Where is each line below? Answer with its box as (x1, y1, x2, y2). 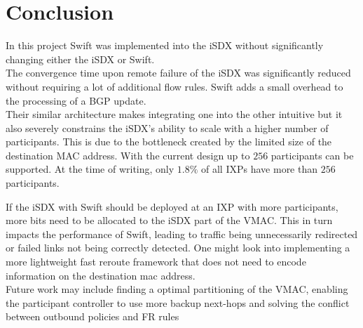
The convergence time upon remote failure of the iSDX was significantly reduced (6, 65, 351, 80)
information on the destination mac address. (6, 268, 196, 282)
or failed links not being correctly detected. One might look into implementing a (6, 240, 350, 255)
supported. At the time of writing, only (6, 162, 174, 176)
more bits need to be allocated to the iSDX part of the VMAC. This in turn (6, 213, 333, 228)
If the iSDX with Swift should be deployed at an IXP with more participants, (6, 199, 338, 214)
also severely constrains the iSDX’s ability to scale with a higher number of (6, 120, 329, 135)
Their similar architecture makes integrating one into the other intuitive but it (6, 107, 343, 122)
